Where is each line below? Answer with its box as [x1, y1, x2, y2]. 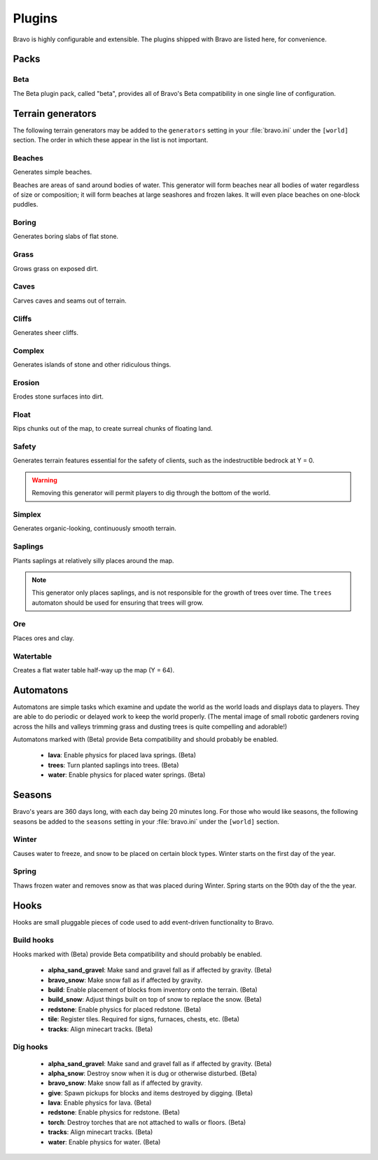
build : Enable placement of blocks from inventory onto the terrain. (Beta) [48, 986, 258, 994]
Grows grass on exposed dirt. [13, 264, 99, 272]
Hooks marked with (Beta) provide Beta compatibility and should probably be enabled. [13, 950, 262, 958]
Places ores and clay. [13, 634, 75, 642]
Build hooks [13, 935, 54, 945]
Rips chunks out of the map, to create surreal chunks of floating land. [13, 424, 213, 433]
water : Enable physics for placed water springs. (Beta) [48, 771, 206, 779]
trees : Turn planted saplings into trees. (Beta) [48, 761, 179, 769]
